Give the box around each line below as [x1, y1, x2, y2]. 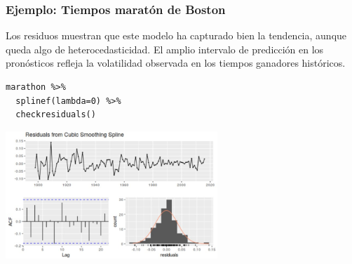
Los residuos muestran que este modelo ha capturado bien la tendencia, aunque [6, 28, 347, 43]
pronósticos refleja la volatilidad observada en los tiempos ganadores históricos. [6, 55, 346, 70]
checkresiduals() [15, 110, 96, 120]
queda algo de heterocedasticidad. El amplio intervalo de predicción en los [6, 41, 324, 56]
